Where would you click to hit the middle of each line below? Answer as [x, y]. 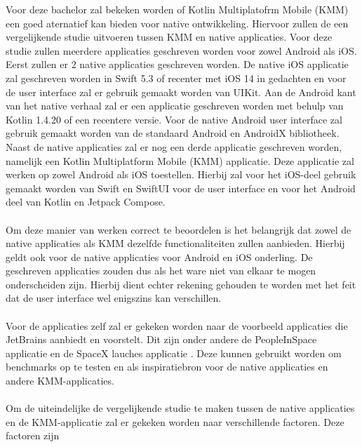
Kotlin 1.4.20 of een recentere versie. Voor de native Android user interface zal [174, 119]
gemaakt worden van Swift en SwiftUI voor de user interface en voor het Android [181, 188]
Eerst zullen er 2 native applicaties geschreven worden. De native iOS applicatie [177, 64]
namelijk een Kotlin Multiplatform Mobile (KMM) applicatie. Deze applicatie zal [180, 160]
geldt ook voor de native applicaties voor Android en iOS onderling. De [159, 256]
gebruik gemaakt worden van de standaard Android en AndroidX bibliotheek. [173, 133]
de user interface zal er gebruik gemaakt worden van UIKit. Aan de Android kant [181, 92]
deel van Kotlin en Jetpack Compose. [86, 202]
